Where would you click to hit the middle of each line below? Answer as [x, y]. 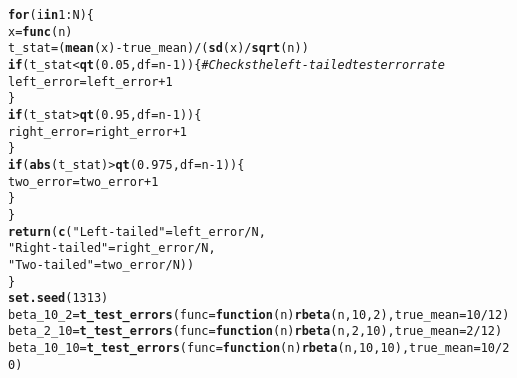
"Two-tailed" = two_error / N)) [101, 264]
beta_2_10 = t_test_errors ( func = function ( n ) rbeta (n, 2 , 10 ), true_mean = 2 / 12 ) [255, 331]
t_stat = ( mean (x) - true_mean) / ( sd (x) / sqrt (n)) [158, 48]
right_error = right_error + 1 [98, 131]
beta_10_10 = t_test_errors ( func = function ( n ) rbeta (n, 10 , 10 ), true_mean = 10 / [255, 348]
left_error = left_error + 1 [90, 81]
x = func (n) [40, 31]
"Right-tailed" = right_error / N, [112, 248]
